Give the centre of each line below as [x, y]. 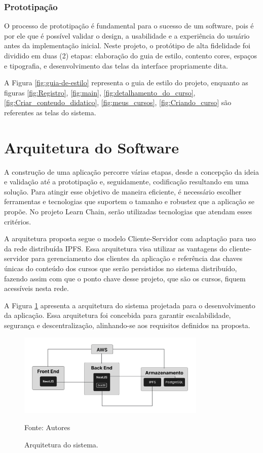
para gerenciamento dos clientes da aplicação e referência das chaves [137, 258]
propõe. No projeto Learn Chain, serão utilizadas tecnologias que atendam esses [128, 212]
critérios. [18, 221]
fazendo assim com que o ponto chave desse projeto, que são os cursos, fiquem [125, 278]
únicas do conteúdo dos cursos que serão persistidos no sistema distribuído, [121, 268]
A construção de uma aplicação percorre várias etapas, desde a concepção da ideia [131, 171]
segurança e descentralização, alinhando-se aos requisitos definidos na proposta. [127, 325]
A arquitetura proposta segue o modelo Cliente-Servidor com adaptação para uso [130, 238]
